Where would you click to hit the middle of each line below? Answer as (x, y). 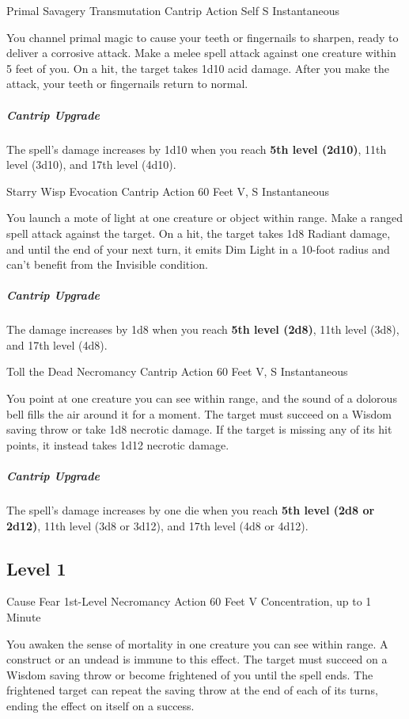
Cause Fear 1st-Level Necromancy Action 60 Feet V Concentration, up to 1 (189, 601)
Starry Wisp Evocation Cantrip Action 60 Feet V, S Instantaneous (168, 191)
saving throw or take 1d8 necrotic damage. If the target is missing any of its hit (199, 429)
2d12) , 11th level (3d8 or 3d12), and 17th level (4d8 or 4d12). (157, 525)
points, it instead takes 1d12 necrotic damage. (118, 444)
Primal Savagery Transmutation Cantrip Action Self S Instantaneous (173, 10)
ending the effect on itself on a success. (100, 705)
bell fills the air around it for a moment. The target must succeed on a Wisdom (199, 413)
